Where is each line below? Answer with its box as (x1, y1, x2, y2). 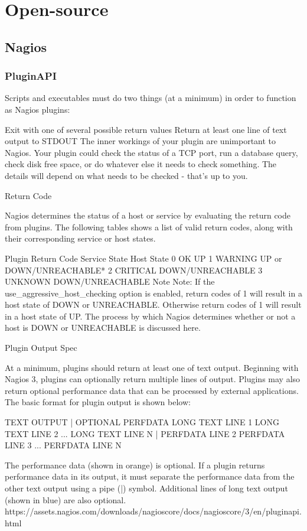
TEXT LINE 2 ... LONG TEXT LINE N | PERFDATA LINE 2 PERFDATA (5, 427, 285, 439)
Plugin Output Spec (5, 341, 77, 354)
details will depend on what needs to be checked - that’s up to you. (5, 169, 248, 181)
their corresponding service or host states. (5, 232, 156, 245)
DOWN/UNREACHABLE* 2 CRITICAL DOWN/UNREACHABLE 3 (5, 263, 263, 276)
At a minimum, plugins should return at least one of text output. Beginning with (5, 361, 299, 373)
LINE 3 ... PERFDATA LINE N (5, 439, 122, 451)
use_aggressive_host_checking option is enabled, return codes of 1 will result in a (5, 286, 302, 299)
